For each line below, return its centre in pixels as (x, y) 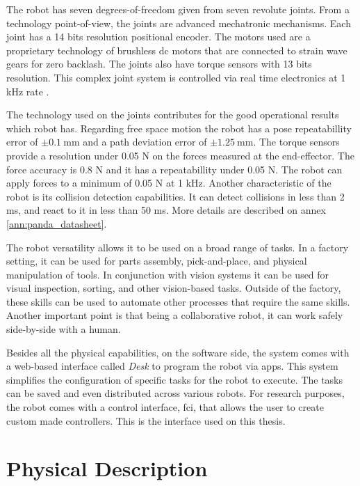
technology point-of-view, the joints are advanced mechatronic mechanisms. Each (179, 23)
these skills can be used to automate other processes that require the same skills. (178, 301)
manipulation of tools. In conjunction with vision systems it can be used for (168, 274)
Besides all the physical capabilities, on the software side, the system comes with (178, 352)
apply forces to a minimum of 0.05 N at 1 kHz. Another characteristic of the (169, 183)
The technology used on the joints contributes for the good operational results (173, 115)
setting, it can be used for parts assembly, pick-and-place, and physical (157, 261)
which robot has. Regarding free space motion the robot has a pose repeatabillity (179, 128)
